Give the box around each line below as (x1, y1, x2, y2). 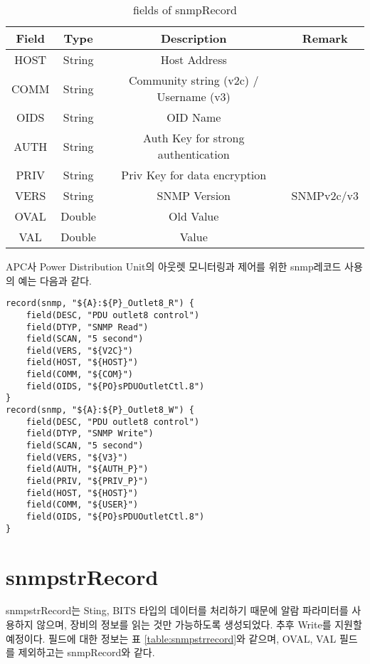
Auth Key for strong (143, 130, 245, 146)
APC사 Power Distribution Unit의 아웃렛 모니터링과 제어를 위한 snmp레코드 (6, 259, 342, 273)
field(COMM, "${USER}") (26, 500, 139, 510)
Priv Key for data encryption (121, 167, 267, 183)
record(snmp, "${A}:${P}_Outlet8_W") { (6, 405, 194, 416)
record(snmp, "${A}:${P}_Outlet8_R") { (6, 298, 194, 309)
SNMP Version (157, 187, 231, 204)
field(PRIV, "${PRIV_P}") (26, 476, 149, 487)
